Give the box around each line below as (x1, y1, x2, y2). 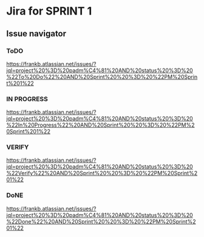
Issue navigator (6, 28, 67, 39)
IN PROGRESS (6, 95, 49, 103)
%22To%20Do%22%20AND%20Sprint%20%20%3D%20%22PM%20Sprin (6, 73, 198, 80)
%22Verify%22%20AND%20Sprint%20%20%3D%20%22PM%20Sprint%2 (6, 170, 198, 177)
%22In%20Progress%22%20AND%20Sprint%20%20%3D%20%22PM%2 (6, 121, 195, 129)
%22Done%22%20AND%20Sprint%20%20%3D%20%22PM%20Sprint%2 (6, 218, 196, 225)
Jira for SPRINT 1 (6, 4, 92, 18)
